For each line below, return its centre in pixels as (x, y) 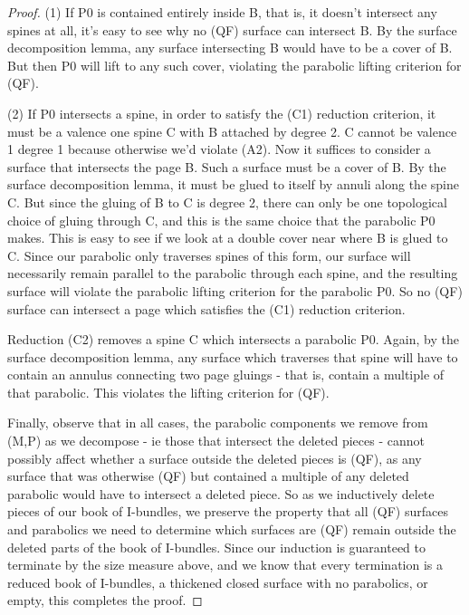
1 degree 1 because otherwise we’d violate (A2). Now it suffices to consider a (219, 149)
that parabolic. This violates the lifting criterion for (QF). (168, 392)
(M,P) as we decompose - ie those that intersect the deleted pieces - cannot (216, 441)
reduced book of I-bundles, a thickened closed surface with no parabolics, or (218, 582)
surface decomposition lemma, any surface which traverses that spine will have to (233, 356)
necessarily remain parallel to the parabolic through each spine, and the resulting (233, 273)
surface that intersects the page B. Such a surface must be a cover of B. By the (227, 166)
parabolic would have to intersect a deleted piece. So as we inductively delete (221, 493)
